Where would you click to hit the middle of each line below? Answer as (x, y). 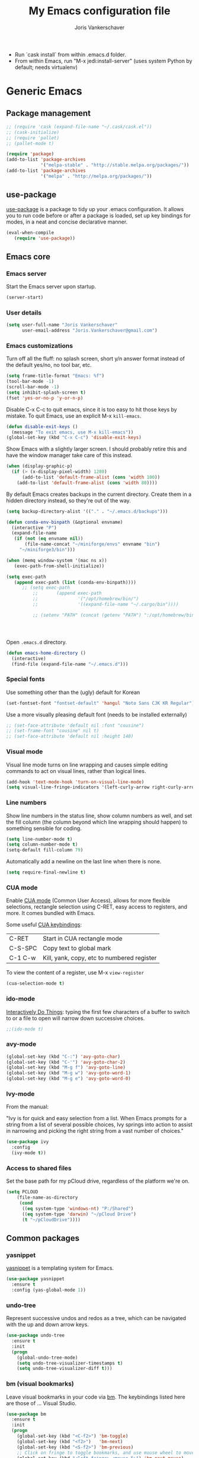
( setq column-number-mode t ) (42, 845)
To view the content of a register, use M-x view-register (75, 973)
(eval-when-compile (30, 232)
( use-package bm (26, 1414)
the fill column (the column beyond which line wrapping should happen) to (97, 822)
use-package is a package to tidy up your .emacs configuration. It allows (95, 209)
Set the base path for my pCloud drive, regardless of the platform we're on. (98, 1181)
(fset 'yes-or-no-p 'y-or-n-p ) (45, 398)
